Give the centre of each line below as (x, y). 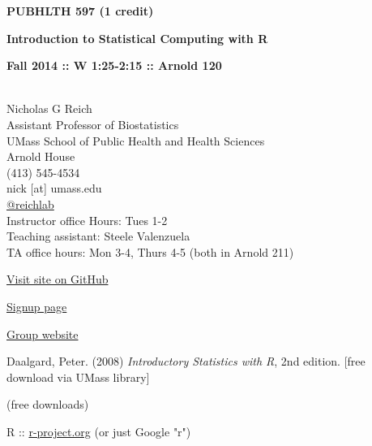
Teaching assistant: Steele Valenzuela (98, 236)
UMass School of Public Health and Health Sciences (136, 140)
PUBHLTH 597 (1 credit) (80, 11)
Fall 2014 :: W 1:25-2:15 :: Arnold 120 (114, 65)
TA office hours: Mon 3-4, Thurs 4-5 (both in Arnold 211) (150, 251)
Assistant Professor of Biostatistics (93, 124)
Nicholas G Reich (49, 108)
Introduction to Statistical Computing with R (137, 38)
